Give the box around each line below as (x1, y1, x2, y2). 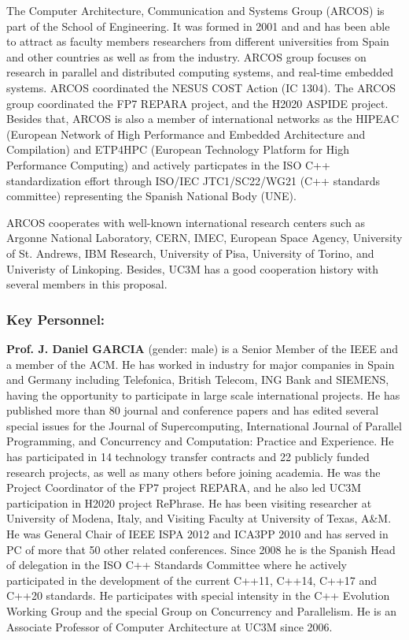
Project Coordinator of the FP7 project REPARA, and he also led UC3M (6, 479, 362, 496)
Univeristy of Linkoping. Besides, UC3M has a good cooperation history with (6, 260, 379, 277)
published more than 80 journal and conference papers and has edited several (6, 402, 379, 419)
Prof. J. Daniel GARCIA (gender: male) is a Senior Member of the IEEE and (6, 340, 399, 356)
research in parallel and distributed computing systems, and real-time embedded (6, 64, 394, 80)
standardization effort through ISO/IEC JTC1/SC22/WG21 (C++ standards (6, 172, 380, 188)
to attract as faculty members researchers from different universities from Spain (6, 33, 389, 50)
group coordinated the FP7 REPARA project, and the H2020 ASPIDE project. (6, 95, 389, 111)
